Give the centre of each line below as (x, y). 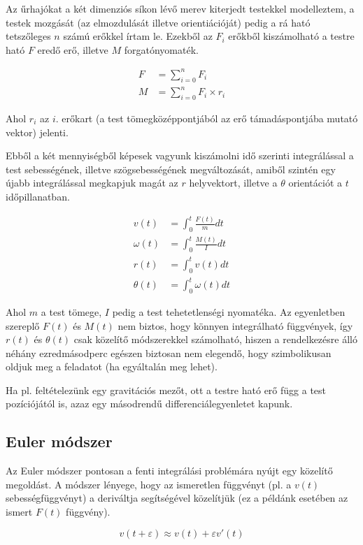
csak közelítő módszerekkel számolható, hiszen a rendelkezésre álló (215, 339)
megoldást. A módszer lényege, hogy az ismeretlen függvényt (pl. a (149, 484)
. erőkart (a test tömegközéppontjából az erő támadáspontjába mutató (207, 118)
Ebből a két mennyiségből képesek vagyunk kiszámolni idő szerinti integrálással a (180, 155)
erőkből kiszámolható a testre (291, 36)
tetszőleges (28, 36)
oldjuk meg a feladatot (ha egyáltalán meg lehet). (112, 366)
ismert (19, 512)
